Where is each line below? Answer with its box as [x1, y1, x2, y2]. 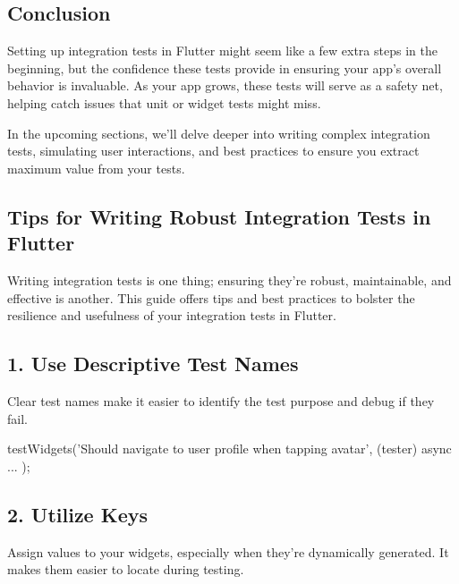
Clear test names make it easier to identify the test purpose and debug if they [7, 391, 435, 410]
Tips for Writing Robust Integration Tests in [7, 202, 431, 230]
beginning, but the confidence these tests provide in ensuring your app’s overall [7, 58, 442, 77]
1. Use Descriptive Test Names [7, 350, 299, 377]
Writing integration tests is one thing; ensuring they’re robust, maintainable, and [7, 270, 452, 289]
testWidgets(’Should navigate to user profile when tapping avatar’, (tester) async [7, 439, 452, 458]
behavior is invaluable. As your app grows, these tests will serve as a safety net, [7, 76, 443, 95]
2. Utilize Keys [7, 500, 148, 528]
